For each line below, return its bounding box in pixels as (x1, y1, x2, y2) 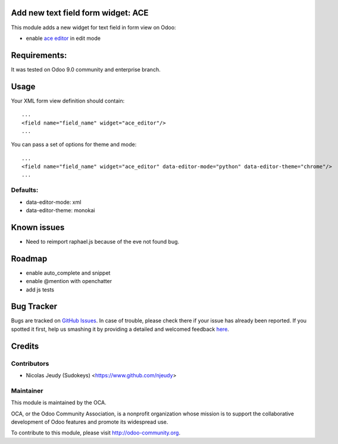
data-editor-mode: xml (26, 198, 82, 206)
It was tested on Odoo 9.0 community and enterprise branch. (11, 66, 161, 73)
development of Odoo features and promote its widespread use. (11, 418, 168, 426)
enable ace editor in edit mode (26, 35, 101, 42)
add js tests (26, 286, 55, 293)
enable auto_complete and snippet (26, 269, 111, 277)
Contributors (11, 359, 49, 368)
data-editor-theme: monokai (26, 206, 95, 214)
